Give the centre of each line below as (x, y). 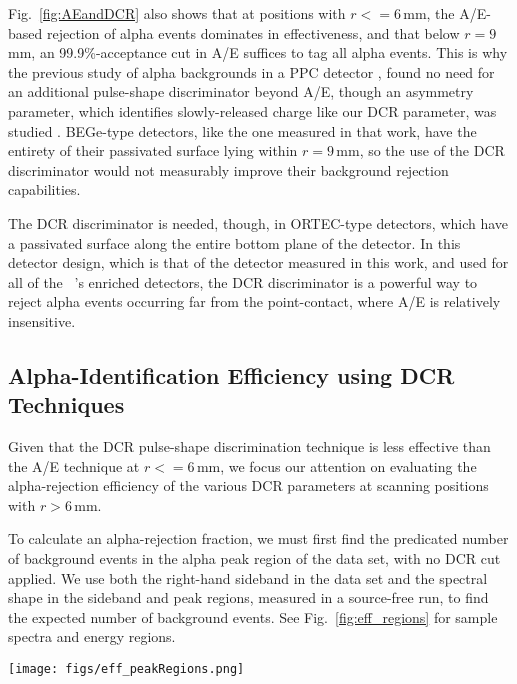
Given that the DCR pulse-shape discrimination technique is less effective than (249, 446)
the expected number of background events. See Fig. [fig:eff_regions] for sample (253, 616)
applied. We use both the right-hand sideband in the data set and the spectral (248, 577)
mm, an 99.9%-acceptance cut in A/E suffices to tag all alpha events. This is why (258, 52)
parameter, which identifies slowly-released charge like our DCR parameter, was (252, 110)
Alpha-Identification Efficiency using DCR (231, 374)
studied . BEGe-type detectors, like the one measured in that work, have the (242, 130)
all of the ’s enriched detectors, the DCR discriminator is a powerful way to (243, 281)
